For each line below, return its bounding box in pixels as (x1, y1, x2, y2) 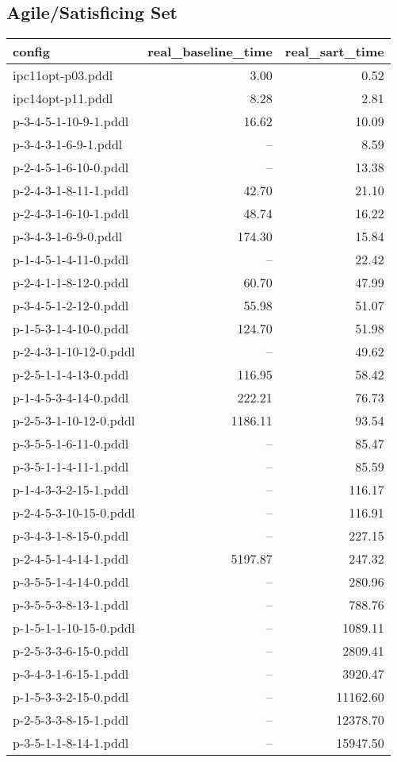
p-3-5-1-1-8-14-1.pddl (13, 733, 129, 752)
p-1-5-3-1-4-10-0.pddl (13, 319, 129, 338)
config (13, 42, 51, 61)
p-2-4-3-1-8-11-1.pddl (13, 181, 129, 200)
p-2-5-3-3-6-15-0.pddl (13, 641, 129, 660)
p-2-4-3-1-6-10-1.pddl (13, 204, 129, 223)
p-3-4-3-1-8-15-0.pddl (13, 526, 129, 545)
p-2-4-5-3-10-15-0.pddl (13, 503, 136, 522)
